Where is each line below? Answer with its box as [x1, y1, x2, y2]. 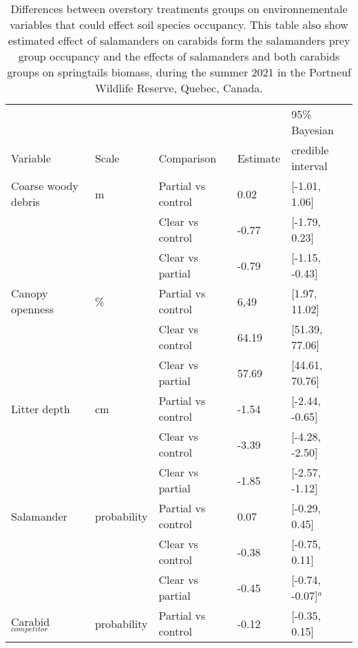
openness [11, 301, 54, 317]
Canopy [11, 285, 48, 301]
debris [11, 194, 40, 209]
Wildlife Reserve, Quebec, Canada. [95, 80, 263, 96]
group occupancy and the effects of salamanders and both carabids [18, 48, 340, 64]
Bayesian [291, 122, 334, 138]
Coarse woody [11, 178, 78, 194]
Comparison [158, 149, 217, 166]
